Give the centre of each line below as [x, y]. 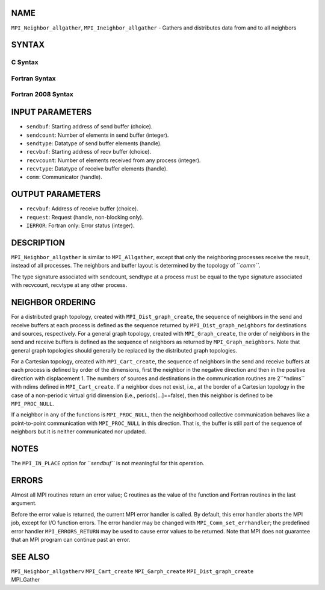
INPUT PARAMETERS [51, 112]
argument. [24, 503]
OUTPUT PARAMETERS [56, 194]
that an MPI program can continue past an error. [71, 539]
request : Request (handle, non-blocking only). [85, 217]
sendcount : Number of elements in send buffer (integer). [97, 135]
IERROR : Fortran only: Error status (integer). [80, 225]
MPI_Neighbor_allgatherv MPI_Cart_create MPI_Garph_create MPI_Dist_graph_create [132, 571]
